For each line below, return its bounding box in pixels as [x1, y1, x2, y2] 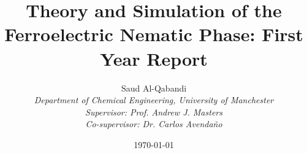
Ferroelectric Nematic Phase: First [4, 22, 303, 47]
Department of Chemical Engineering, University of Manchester [34, 93, 274, 106]
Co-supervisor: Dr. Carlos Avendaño [85, 117, 222, 130]
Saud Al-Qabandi [121, 81, 187, 94]
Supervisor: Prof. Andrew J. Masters [85, 105, 222, 118]
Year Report [100, 45, 208, 71]
